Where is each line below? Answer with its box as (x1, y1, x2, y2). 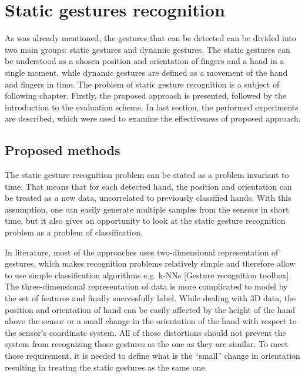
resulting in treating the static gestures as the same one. (5, 361, 207, 373)
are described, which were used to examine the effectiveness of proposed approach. (5, 112, 301, 124)
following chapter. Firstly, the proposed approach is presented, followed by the (5, 89, 287, 102)
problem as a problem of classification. (5, 226, 143, 238)
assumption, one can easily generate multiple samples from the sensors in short (5, 203, 289, 215)
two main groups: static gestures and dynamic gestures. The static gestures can (5, 43, 290, 55)
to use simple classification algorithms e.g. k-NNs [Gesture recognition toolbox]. (5, 268, 291, 281)
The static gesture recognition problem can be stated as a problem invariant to (5, 169, 289, 181)
